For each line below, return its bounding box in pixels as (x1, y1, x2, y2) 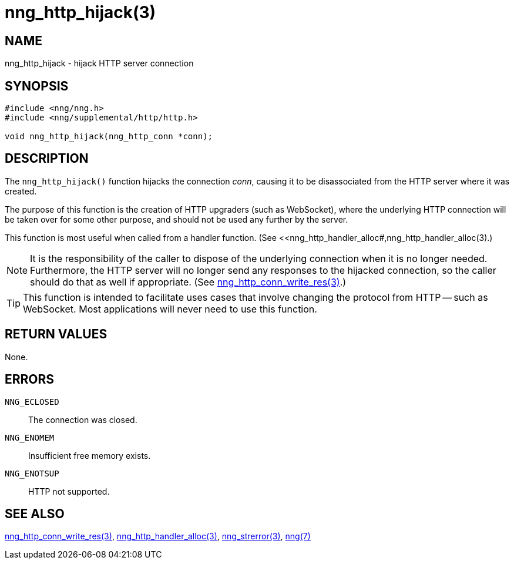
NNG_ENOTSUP (5, 468, 59, 478)
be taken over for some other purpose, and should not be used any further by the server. (5, 214, 348, 224)
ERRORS (5, 372, 55, 387)
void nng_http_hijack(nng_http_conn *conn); (5, 132, 213, 142)
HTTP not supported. (28, 486, 110, 496)
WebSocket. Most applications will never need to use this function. (23, 303, 317, 315)
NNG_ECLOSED (5, 397, 59, 407)
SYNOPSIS (5, 78, 69, 93)
